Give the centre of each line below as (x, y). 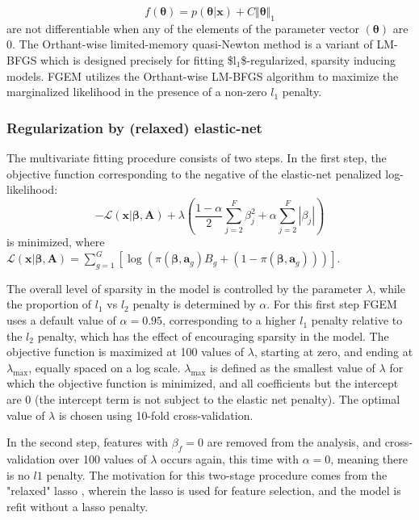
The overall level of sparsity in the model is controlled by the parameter (184, 288)
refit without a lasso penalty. (78, 506)
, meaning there (369, 459)
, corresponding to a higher (229, 320)
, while (389, 288)
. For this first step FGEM (332, 304)
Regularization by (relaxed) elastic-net (134, 127)
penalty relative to (357, 320)
